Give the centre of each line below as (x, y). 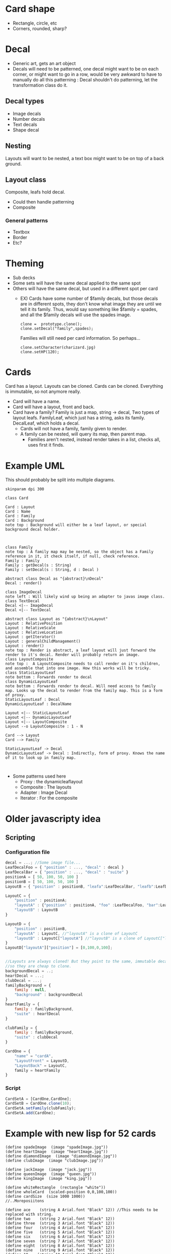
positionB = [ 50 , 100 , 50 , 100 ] (42, 882)
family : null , (31, 990)
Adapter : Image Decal (44, 793)
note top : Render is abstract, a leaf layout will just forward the (81, 650)
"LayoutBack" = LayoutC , (41, 1065)
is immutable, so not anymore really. (43, 391)
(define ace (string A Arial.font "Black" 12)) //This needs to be (82, 1210)
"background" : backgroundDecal (49, 995)
